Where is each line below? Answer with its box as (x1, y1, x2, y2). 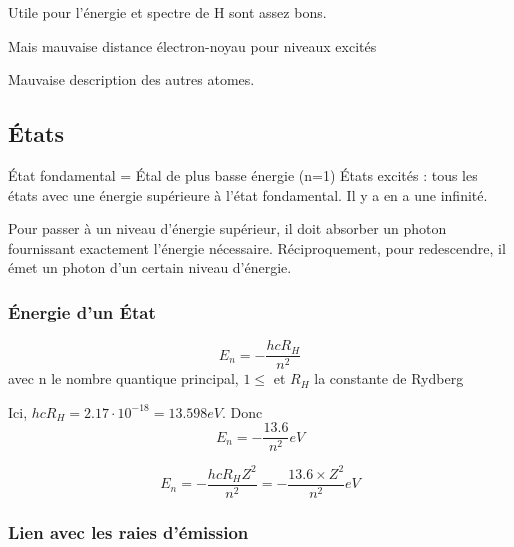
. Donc (222, 401, 263, 422)
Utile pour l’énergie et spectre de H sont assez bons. (8, 2, 327, 22)
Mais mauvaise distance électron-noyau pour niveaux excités (8, 35, 377, 56)
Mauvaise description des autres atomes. (8, 69, 255, 90)
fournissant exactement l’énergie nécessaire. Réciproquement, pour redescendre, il (8, 237, 506, 258)
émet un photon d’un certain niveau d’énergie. (8, 257, 292, 278)
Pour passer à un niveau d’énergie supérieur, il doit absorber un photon (8, 218, 447, 239)
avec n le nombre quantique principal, (8, 368, 239, 389)
